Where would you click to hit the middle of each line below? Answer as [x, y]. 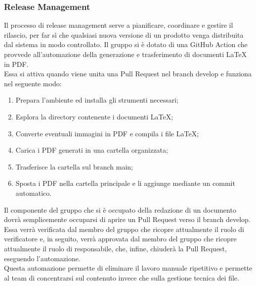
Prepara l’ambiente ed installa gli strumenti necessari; [97, 100]
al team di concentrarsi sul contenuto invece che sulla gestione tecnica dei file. [122, 277]
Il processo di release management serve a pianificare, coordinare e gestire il [119, 25]
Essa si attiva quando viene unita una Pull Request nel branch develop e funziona [128, 74]
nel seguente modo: [33, 83]
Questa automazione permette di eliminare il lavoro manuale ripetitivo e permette [128, 268]
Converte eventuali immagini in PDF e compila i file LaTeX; [107, 133]
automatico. [34, 193]
